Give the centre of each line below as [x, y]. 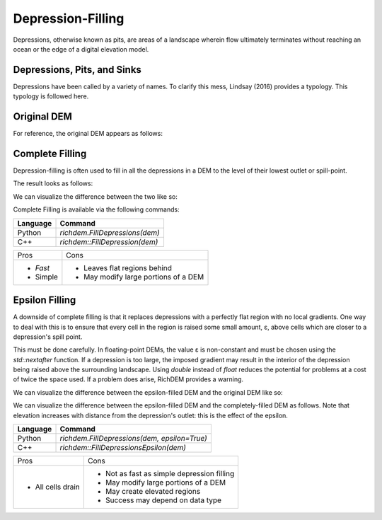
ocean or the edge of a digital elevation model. [81, 49]
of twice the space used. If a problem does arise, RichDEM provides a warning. [128, 379]
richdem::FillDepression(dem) [109, 242]
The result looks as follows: [53, 183]
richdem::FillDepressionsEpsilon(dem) [123, 448]
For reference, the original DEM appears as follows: [88, 134]
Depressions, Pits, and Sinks [77, 70]
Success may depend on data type [163, 500]
